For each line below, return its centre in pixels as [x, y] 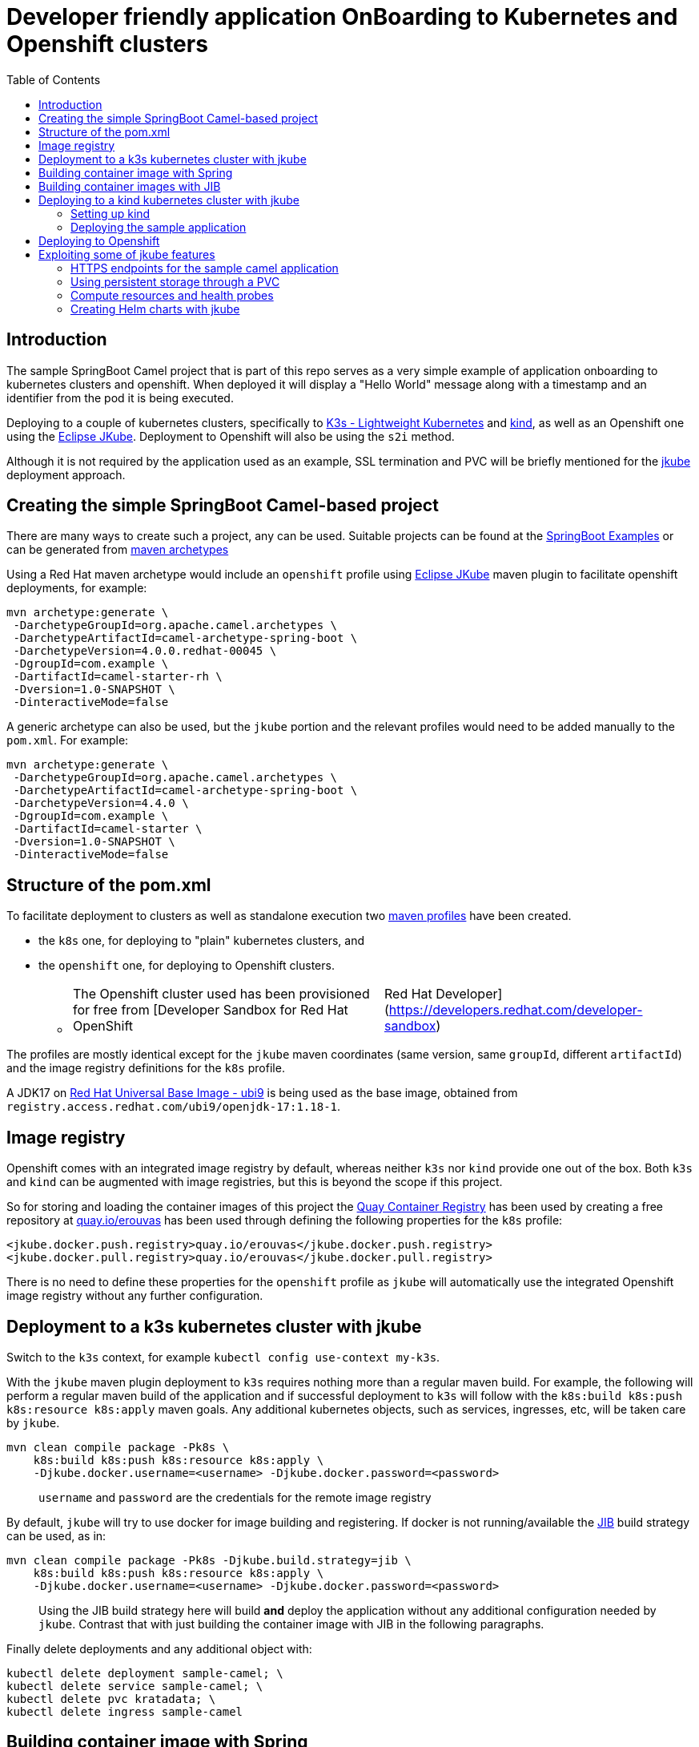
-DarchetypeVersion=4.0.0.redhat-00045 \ [145, 651]
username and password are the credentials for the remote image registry [235, 1497]
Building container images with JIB [130, 186]
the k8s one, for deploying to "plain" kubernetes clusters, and [202, 941]
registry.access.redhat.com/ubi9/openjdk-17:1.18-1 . [174, 1107]
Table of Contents [54, 79]
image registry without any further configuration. [135, 1296]
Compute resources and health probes [172, 295]
